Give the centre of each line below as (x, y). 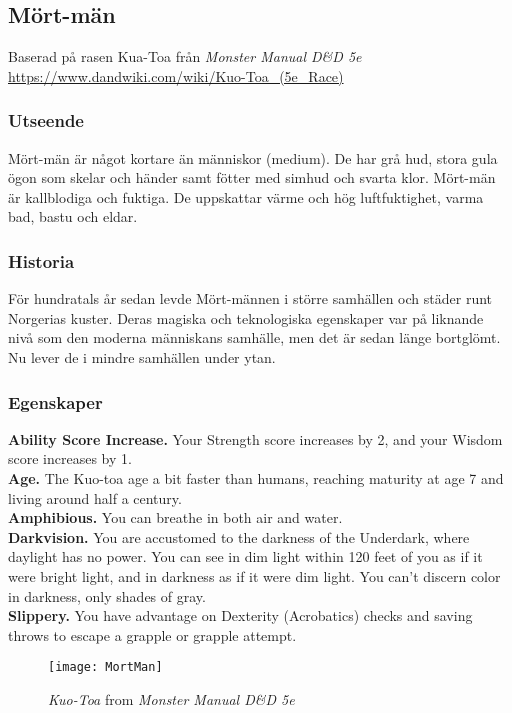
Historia (41, 260)
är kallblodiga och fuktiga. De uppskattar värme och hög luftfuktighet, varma (246, 196)
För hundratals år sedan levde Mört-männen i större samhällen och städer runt (250, 298)
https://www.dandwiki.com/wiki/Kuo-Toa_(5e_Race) (176, 75)
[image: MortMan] (105, 667)
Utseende (46, 120)
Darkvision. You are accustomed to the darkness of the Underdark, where (239, 536)
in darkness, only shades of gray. (107, 595)
